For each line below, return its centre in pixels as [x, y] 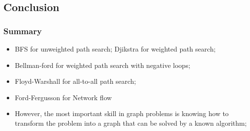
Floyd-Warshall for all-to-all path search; [75, 81]
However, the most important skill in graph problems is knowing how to [122, 113]
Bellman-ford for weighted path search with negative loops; [102, 65]
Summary [23, 31]
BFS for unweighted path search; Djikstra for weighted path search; [115, 49]
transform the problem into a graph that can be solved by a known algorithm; [131, 123]
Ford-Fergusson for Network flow [63, 97]
